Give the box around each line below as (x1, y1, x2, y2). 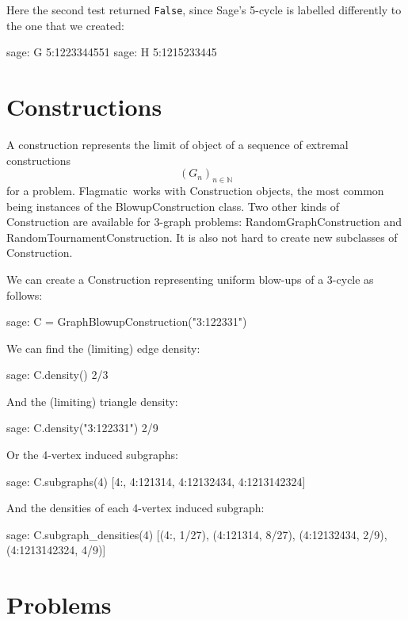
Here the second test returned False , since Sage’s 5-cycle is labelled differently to (6, 2, 402, 17)
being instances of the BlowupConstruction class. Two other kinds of (6, 197, 339, 214)
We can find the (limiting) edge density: (6, 339, 200, 356)
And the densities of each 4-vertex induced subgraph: (6, 499, 265, 516)
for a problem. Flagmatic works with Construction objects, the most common (6, 182, 384, 198)
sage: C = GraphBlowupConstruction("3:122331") (6, 313, 247, 330)
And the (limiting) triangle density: (6, 392, 178, 409)
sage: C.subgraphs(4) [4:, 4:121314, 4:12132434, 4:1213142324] (6, 473, 306, 489)
